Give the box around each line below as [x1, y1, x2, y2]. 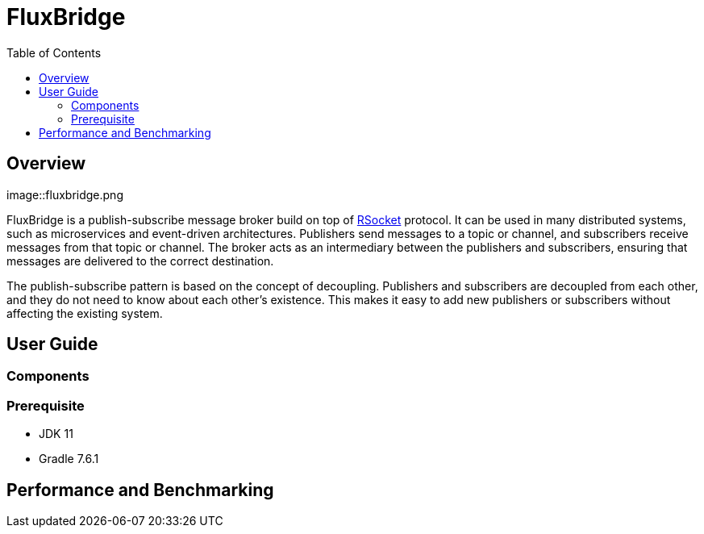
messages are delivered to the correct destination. [6, 253, 274, 268]
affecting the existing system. [6, 306, 163, 320]
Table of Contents [6, 45, 102, 60]
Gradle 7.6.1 [39, 452, 99, 466]
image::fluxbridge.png [6, 187, 123, 202]
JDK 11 [39, 427, 73, 441]
